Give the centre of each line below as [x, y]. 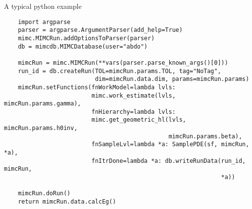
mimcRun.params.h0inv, [41, 128]
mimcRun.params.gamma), [43, 104]
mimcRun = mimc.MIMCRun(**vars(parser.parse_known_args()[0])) [123, 63]
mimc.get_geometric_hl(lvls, [139, 120]
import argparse [44, 22]
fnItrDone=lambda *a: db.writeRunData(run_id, [168, 161]
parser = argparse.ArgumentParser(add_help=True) [100, 30]
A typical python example [43, 6]
